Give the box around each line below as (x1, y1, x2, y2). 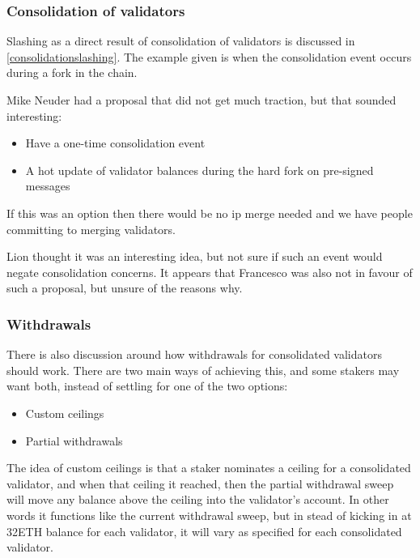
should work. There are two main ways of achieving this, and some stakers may (6, 361, 400, 378)
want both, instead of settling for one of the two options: (6, 377, 288, 394)
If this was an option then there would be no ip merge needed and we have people (6, 204, 413, 221)
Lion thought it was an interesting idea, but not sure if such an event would (6, 248, 383, 265)
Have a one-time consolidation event (25, 134, 206, 151)
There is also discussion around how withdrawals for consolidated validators (6, 346, 382, 363)
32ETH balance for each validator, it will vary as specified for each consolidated (6, 522, 402, 539)
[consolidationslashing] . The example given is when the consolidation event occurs (6, 48, 412, 65)
